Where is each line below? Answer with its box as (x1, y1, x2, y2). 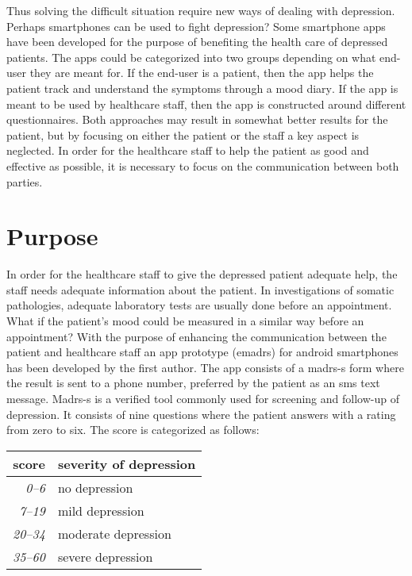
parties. (6, 173, 43, 190)
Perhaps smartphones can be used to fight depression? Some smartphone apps (6, 17, 386, 34)
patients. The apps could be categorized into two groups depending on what (6, 48, 376, 65)
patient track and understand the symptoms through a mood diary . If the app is (6, 79, 399, 96)
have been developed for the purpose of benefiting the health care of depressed (6, 33, 388, 50)
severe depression (57, 547, 153, 566)
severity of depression (57, 454, 196, 473)
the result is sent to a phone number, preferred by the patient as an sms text (6, 374, 380, 391)
